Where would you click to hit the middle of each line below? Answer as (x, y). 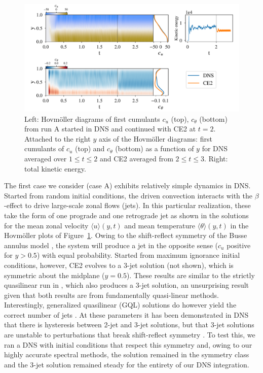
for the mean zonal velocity (46, 225)
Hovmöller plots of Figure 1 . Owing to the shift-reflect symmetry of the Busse (126, 235)
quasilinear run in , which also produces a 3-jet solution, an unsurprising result (127, 285)
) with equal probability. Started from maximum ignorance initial (138, 255)
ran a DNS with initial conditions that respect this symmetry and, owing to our (128, 344)
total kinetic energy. (55, 168)
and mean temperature (160, 225)
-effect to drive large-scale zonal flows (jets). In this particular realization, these (127, 205)
